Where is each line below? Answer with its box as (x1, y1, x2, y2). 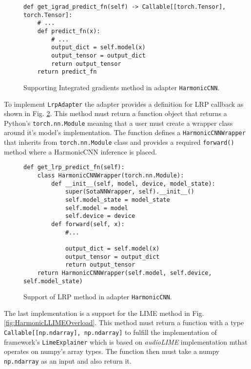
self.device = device (65, 213, 135, 220)
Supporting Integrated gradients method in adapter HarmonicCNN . (23, 82, 220, 92)
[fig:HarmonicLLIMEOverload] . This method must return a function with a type (4, 317, 244, 328)
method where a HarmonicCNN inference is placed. (4, 146, 157, 156)
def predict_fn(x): (37, 27, 100, 35)
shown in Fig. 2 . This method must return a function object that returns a (4, 108, 227, 118)
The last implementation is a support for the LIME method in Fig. (4, 308, 204, 318)
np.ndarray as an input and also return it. (4, 355, 132, 366)
